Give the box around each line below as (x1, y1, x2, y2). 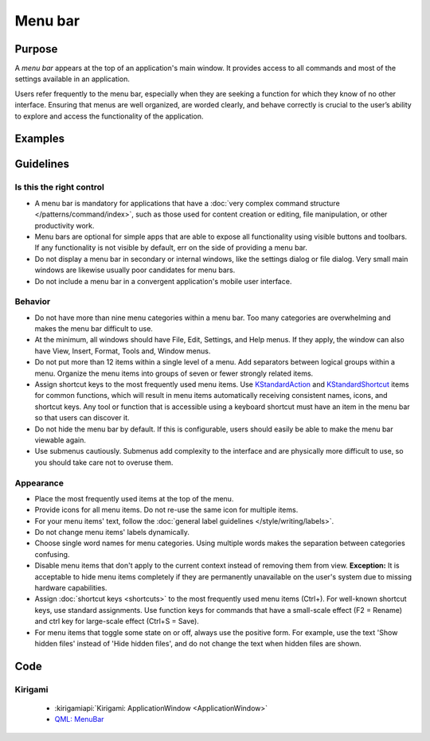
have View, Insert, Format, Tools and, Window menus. (34, 346, 211, 356)
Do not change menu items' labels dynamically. (34, 528, 190, 537)
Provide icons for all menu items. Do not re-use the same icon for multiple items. (34, 505, 299, 515)
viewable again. (34, 435, 87, 445)
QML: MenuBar (54, 715, 104, 724)
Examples (14, 132, 65, 146)
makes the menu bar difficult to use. (34, 324, 153, 333)
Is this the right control (14, 181, 105, 193)
